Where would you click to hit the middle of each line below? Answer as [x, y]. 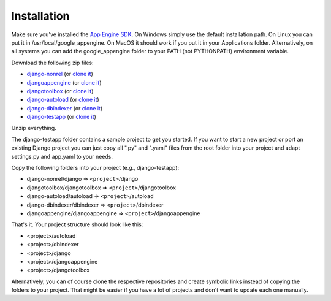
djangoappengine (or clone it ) [64, 82]
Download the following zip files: [53, 63]
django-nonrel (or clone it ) [60, 74]
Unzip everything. [34, 128]
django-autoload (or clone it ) [63, 100]
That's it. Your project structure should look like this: [77, 224]
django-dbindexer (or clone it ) [65, 108]
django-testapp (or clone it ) [61, 117]
